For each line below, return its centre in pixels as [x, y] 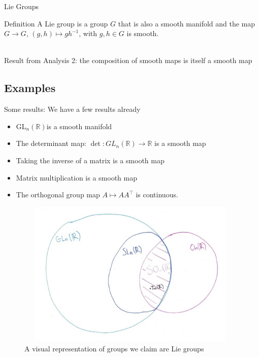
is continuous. [157, 195]
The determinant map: [51, 143]
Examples [30, 88]
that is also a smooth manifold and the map [187, 23]
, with [88, 33]
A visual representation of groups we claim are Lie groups [114, 348]
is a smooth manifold [79, 126]
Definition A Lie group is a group [56, 23]
